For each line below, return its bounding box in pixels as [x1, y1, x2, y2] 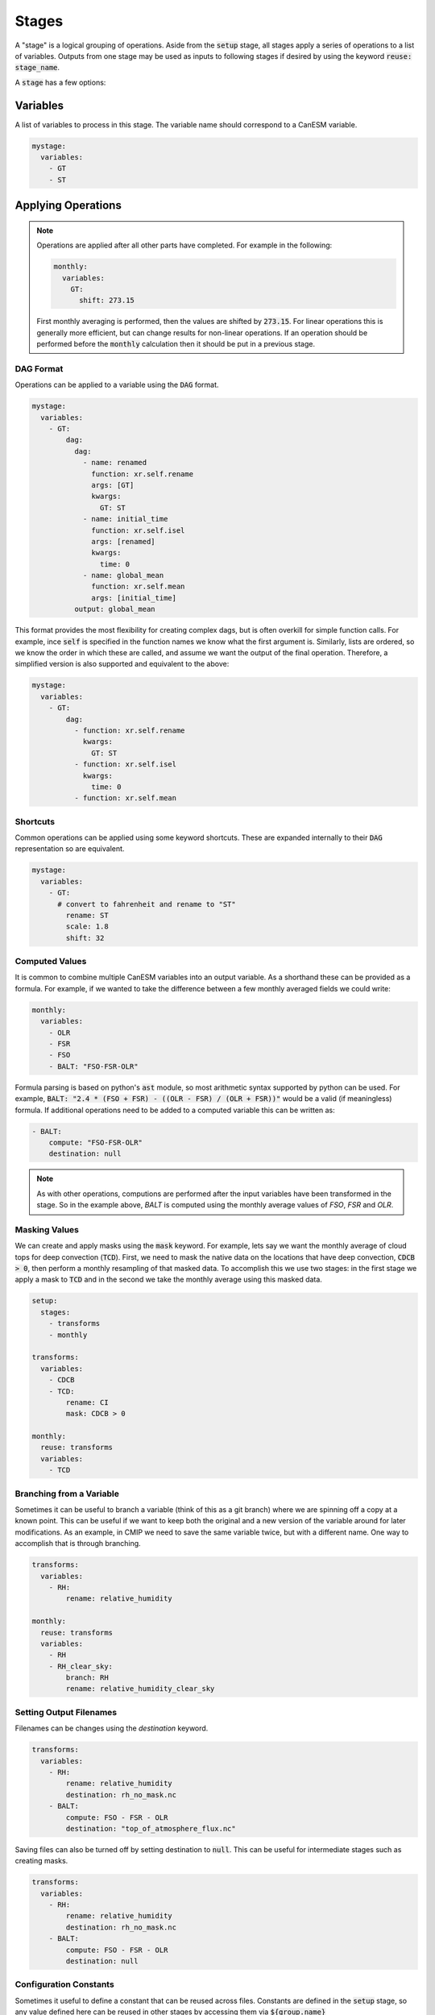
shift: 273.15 [79, 296, 135, 305]
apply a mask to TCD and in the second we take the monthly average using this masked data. [14, 1274, 322, 1285]
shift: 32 [65, 933, 105, 942]
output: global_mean [73, 604, 156, 614]
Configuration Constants [14, 1979, 114, 1990]
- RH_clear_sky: [48, 1661, 113, 1671]
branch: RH [65, 1673, 109, 1682]
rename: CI [65, 1398, 109, 1406]
